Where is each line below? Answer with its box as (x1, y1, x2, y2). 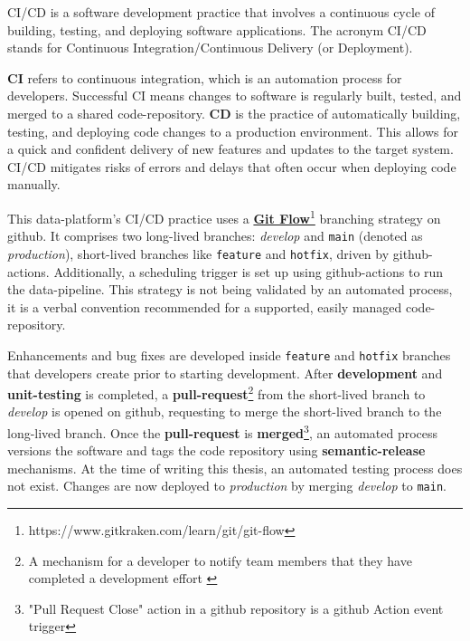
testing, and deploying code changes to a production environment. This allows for (7, 121, 458, 140)
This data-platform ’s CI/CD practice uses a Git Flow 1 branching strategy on (7, 206, 441, 227)
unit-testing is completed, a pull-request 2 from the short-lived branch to (7, 382, 426, 403)
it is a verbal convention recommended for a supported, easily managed (7, 297, 402, 316)
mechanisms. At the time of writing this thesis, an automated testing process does (7, 458, 463, 477)
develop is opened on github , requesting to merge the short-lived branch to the (7, 402, 442, 421)
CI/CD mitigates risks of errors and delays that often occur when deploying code (7, 157, 456, 176)
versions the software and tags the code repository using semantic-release (7, 441, 426, 460)
